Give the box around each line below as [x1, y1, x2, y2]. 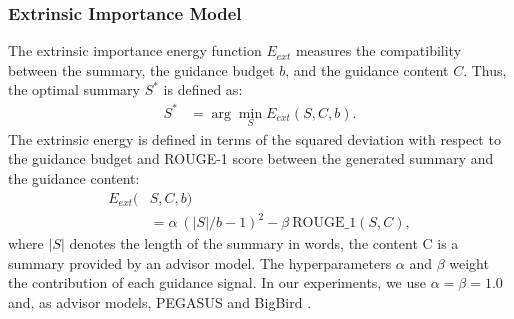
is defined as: [163, 79, 243, 100]
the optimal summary [8, 79, 140, 100]
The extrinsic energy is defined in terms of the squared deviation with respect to [8, 128, 501, 149]
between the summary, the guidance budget [8, 59, 275, 80]
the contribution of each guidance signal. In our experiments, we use [8, 272, 427, 293]
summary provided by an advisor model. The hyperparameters [8, 252, 392, 273]
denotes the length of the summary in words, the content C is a [69, 233, 459, 254]
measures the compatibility [295, 40, 462, 61]
